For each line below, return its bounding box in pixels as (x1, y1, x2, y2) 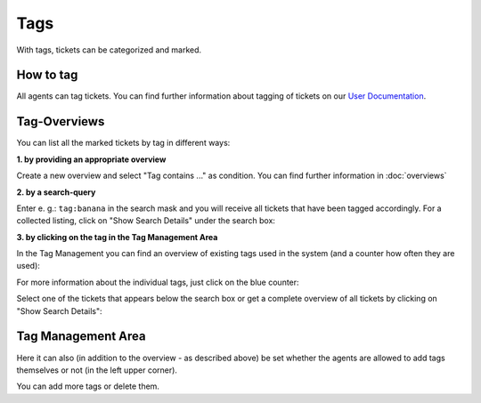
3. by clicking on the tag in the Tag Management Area (16, 231, 218, 242)
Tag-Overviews (16, 114, 105, 129)
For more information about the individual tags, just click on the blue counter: (16, 277, 299, 287)
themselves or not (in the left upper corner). (16, 365, 178, 375)
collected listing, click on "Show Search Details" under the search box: (16, 215, 276, 226)
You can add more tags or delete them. (16, 381, 160, 391)
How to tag (16, 68, 78, 83)
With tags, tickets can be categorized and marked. (16, 44, 202, 55)
